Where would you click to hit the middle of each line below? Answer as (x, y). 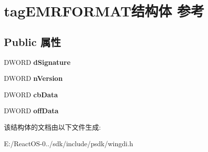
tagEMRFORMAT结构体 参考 (104, 11)
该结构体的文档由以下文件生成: (52, 127)
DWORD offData (31, 111)
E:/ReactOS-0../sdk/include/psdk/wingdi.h (69, 143)
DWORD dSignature (37, 62)
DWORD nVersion (33, 78)
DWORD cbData (31, 94)
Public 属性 (32, 41)
